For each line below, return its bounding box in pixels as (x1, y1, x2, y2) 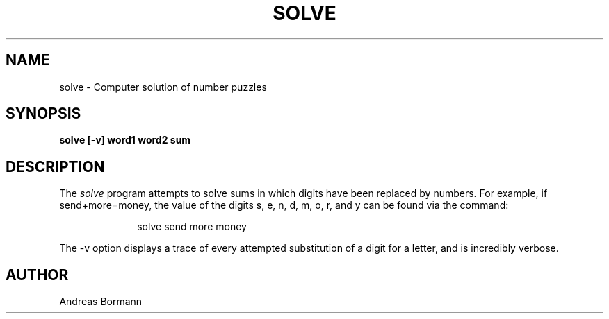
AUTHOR (6, 266, 69, 284)
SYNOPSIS (6, 105, 81, 123)
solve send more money (137, 221, 247, 233)
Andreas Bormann (59, 295, 143, 308)
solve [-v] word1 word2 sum (59, 134, 191, 146)
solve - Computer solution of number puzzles (59, 80, 267, 93)
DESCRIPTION (6, 157, 105, 175)
